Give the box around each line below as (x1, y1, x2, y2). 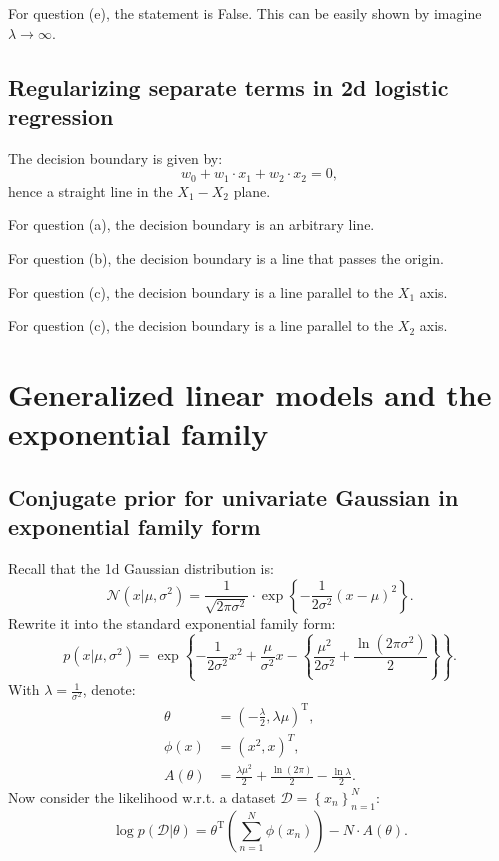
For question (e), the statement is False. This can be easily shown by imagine (8, 3, 482, 23)
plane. (233, 180, 271, 201)
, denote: (82, 679, 136, 700)
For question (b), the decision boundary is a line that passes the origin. (8, 248, 444, 269)
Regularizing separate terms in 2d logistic (8, 71, 449, 102)
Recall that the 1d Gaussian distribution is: (8, 557, 274, 578)
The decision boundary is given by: (8, 147, 223, 168)
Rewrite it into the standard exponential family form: (8, 612, 336, 633)
